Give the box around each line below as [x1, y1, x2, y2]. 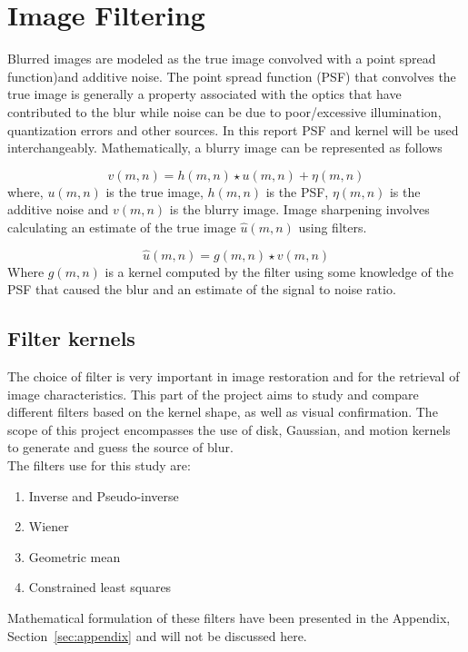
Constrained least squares [28, 578, 172, 597]
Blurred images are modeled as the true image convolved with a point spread [7, 49, 436, 68]
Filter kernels [7, 324, 135, 352]
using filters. [298, 217, 367, 236]
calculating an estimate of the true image [7, 217, 236, 236]
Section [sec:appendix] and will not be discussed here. [7, 626, 307, 645]
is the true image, [105, 182, 204, 201]
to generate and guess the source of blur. [7, 438, 234, 457]
